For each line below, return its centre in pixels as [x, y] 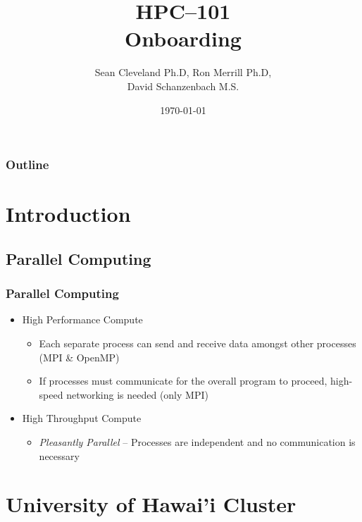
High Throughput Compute [82, 418]
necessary [59, 455]
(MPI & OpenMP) [79, 357]
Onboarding [183, 38]
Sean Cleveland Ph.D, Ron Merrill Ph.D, [183, 72]
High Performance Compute [82, 319]
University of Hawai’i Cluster [151, 504]
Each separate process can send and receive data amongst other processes [198, 343]
